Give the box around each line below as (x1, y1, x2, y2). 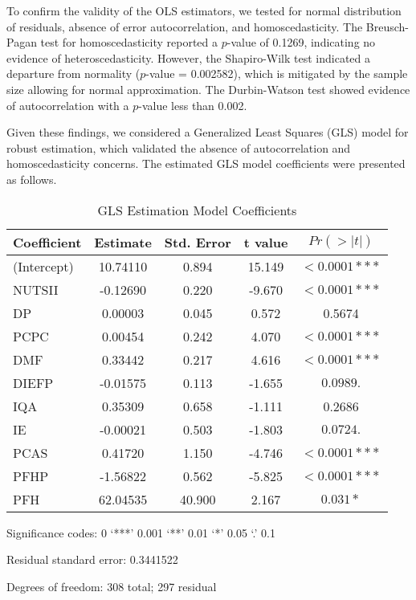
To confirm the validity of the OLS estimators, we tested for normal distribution (6, 2, 402, 18)
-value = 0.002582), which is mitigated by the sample (145, 65, 408, 82)
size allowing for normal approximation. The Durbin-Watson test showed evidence (6, 80, 410, 97)
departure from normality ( (6, 65, 141, 82)
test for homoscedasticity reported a (40, 34, 218, 51)
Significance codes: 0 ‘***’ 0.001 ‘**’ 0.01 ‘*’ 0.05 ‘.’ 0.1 (6, 524, 275, 541)
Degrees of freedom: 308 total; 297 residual (6, 578, 217, 594)
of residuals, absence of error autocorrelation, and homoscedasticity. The (6, 18, 363, 35)
